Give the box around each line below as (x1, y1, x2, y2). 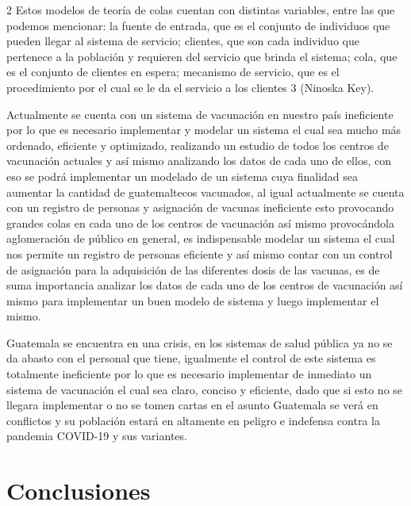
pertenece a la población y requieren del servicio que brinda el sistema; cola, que (6, 48, 398, 64)
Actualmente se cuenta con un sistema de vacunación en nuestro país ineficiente (6, 105, 394, 122)
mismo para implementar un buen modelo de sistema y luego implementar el (6, 292, 379, 309)
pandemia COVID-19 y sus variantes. (6, 427, 187, 444)
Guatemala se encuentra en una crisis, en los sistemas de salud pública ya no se (6, 334, 393, 351)
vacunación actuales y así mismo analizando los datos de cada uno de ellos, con (6, 152, 391, 169)
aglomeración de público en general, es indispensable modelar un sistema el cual (6, 230, 395, 247)
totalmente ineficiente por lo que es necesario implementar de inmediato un (6, 366, 372, 382)
